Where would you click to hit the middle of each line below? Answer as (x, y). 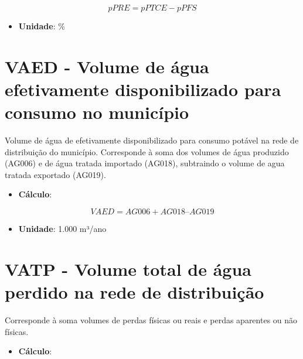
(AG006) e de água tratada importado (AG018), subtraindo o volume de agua (145, 163)
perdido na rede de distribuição (135, 292)
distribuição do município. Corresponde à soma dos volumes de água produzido (147, 151)
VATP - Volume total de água (128, 269)
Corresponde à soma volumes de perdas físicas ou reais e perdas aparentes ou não (151, 319)
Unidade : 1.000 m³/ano (62, 229)
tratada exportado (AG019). (55, 174)
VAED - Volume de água (107, 66)
